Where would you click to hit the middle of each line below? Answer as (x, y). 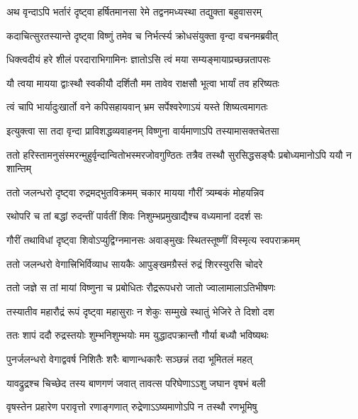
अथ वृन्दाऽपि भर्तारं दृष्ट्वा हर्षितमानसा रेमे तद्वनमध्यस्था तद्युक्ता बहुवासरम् (134, 11)
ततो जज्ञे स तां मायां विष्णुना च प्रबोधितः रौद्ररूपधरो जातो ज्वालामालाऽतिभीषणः (141, 287)
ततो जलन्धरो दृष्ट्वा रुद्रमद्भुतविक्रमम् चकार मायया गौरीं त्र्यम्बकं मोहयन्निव (135, 192)
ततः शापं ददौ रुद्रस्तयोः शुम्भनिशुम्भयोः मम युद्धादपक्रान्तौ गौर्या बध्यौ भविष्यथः (138, 335)
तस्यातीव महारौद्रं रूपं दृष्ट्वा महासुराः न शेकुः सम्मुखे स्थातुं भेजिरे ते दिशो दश (140, 311)
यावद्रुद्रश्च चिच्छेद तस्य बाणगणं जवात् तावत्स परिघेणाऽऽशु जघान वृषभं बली (136, 382)
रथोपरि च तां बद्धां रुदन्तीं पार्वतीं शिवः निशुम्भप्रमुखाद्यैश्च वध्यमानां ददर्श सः (134, 216)
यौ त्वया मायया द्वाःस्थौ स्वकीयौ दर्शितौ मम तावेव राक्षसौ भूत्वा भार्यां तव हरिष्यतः (143, 83)
